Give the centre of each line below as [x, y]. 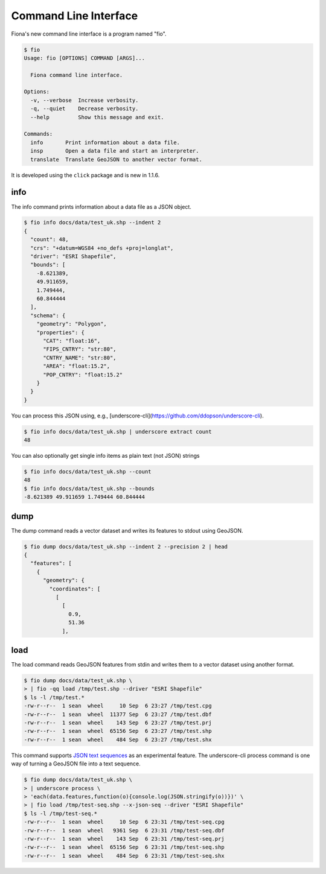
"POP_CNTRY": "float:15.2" [83, 375]
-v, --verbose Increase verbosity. [85, 100]
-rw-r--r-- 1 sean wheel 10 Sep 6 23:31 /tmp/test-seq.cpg [124, 822]
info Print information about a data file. [105, 142]
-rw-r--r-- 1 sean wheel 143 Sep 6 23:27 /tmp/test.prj [118, 723]
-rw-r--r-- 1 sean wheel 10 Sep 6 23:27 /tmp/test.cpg [118, 706]
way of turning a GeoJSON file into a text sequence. [76, 764]
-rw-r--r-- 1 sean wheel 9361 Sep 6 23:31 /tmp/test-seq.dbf [124, 830]
